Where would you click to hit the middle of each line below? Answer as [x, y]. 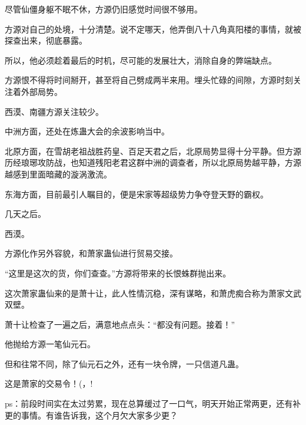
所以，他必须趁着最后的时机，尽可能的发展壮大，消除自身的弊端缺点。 [141, 60]
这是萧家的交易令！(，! [49, 383]
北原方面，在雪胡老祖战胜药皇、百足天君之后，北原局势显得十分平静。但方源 [153, 151]
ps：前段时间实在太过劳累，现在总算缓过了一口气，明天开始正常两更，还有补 [153, 403]
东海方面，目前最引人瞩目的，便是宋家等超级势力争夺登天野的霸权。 [137, 194]
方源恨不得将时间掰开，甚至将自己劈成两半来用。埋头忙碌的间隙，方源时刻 [149, 80]
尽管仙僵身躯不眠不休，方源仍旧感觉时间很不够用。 [104, 9]
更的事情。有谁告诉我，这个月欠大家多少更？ [91, 415]
